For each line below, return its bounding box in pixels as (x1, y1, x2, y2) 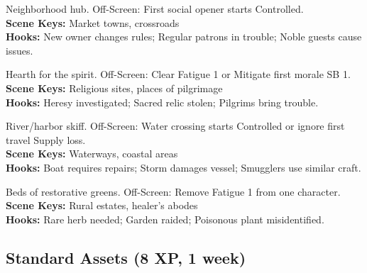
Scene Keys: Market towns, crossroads (6, 15, 180, 30)
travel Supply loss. (6, 132, 86, 147)
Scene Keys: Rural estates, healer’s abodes (6, 198, 198, 213)
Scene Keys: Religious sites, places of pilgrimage (6, 80, 223, 95)
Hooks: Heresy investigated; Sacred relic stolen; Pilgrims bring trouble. (6, 94, 319, 109)
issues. (6, 43, 33, 57)
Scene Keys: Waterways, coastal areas (6, 146, 178, 161)
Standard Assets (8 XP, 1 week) (6, 246, 246, 268)
